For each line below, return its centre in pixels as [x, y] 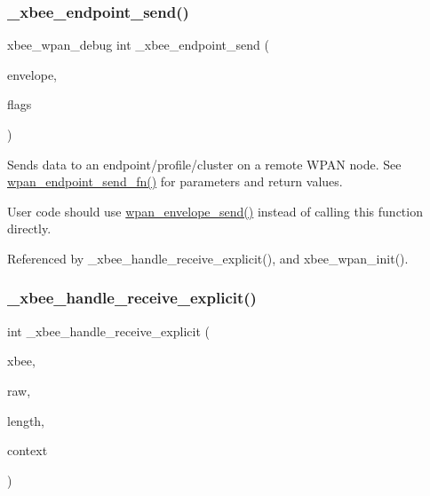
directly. [29, 228]
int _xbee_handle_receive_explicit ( [108, 331]
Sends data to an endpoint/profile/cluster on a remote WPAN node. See [204, 164]
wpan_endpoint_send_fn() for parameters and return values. [175, 181]
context [28, 450]
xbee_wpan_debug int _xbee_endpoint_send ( [138, 45]
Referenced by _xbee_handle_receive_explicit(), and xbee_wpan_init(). [208, 258]
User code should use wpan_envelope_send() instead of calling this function [215, 211]
